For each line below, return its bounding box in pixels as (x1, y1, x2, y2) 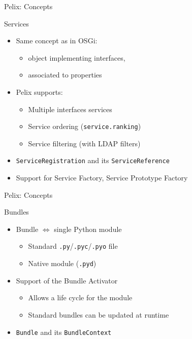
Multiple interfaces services (28, 103, 112, 114)
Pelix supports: (16, 86, 63, 97)
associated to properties (28, 69, 102, 80)
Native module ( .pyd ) (28, 258, 97, 269)
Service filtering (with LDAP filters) (28, 138, 141, 148)
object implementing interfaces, (28, 52, 125, 63)
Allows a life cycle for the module (28, 292, 133, 303)
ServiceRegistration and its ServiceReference (16, 155, 170, 166)
